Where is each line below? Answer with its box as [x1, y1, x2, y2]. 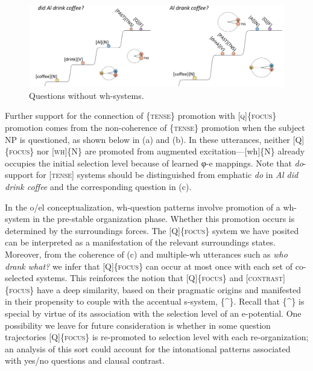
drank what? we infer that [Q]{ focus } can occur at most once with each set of [5, 259, 293, 272]
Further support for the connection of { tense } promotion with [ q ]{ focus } [5, 109, 277, 122]
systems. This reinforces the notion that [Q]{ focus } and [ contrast [36, 271, 283, 284]
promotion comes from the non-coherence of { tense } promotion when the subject [5, 121, 305, 133]
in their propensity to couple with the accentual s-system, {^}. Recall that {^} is [5, 295, 305, 308]
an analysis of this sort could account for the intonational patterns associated [5, 342, 291, 355]
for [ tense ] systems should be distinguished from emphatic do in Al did [36, 168, 299, 181]
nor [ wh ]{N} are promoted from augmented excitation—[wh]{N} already [36, 145, 305, 157]
